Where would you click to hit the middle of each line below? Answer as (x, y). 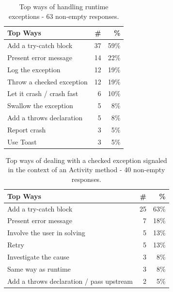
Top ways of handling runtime (64, 6)
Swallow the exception (40, 105)
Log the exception (34, 69)
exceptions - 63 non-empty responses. (64, 16)
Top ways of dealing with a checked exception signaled (86, 160)
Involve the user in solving (46, 233)
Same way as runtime (39, 268)
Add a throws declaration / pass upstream (70, 281)
